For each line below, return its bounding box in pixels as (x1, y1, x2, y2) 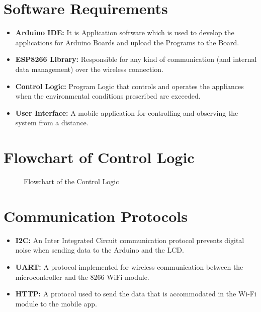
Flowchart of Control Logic (4, 147, 195, 168)
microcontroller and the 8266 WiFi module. (15, 271, 149, 282)
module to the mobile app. (15, 298, 97, 308)
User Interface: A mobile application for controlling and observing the (15, 107, 238, 118)
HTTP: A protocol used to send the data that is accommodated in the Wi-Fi (15, 288, 256, 299)
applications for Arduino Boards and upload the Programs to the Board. (15, 37, 239, 47)
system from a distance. (15, 117, 89, 128)
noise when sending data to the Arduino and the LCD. (15, 245, 184, 255)
